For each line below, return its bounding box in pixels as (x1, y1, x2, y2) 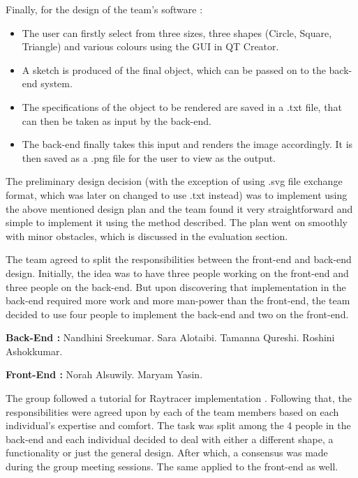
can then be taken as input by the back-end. (22, 113, 211, 128)
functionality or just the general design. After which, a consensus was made (6, 445, 328, 460)
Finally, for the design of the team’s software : (6, 2, 203, 16)
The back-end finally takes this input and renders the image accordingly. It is (22, 137, 353, 151)
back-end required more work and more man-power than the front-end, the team (6, 293, 350, 308)
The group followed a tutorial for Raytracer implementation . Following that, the (6, 391, 352, 405)
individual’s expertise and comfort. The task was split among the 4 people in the (6, 418, 351, 433)
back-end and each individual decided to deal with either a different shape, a (6, 431, 334, 446)
